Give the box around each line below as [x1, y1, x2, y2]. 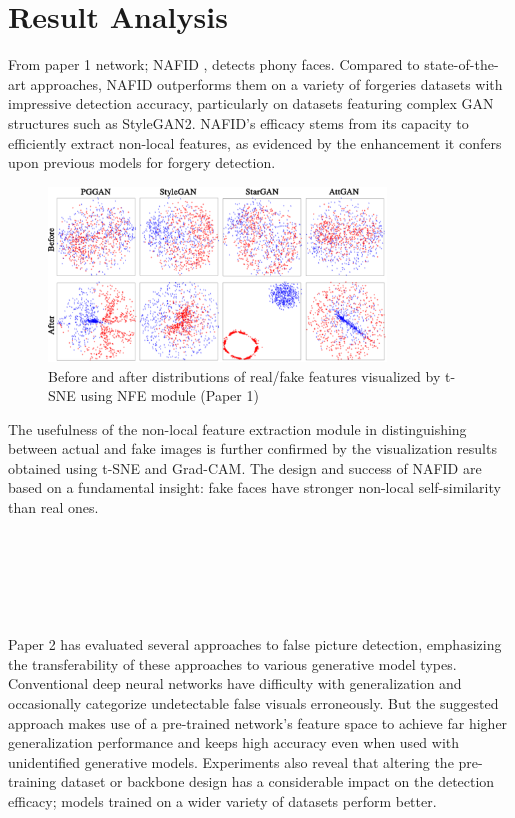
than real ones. [8, 497, 99, 518]
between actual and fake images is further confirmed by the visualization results [8, 438, 497, 459]
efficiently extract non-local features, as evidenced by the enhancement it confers [8, 132, 502, 153]
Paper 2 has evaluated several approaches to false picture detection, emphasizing [8, 634, 502, 655]
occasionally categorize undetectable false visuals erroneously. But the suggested [8, 693, 499, 713]
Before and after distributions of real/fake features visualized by [48, 365, 441, 386]
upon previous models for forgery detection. [8, 152, 276, 173]
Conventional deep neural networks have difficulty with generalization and [8, 673, 462, 694]
